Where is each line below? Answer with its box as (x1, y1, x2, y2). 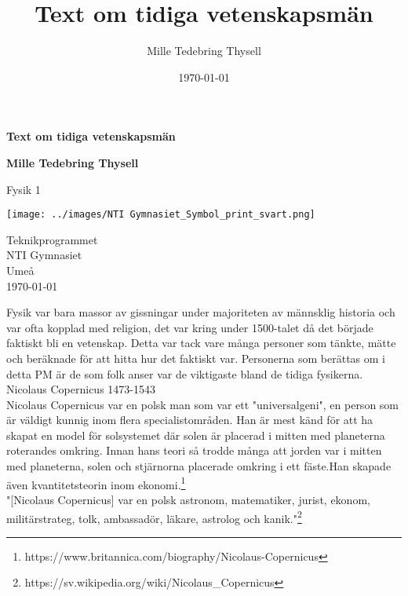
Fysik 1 (6, 181, 41, 197)
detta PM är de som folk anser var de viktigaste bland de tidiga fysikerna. (6, 365, 363, 382)
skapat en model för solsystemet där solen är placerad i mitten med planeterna (6, 426, 385, 443)
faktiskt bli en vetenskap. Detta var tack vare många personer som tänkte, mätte (6, 335, 396, 351)
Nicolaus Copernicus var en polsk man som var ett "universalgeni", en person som (6, 396, 399, 412)
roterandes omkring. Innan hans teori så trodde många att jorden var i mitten (6, 442, 382, 459)
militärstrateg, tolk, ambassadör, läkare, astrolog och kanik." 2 (6, 507, 302, 526)
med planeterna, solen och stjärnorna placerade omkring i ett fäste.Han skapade (6, 458, 392, 474)
